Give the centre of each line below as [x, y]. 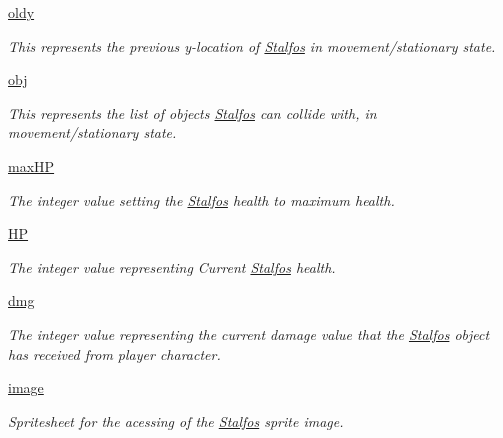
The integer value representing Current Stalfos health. [172, 266]
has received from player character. [114, 353]
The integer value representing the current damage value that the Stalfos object [249, 333]
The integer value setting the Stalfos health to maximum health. [201, 199]
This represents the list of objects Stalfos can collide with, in [192, 112]
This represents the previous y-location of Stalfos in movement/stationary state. [252, 45]
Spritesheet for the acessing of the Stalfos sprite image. [176, 420]
